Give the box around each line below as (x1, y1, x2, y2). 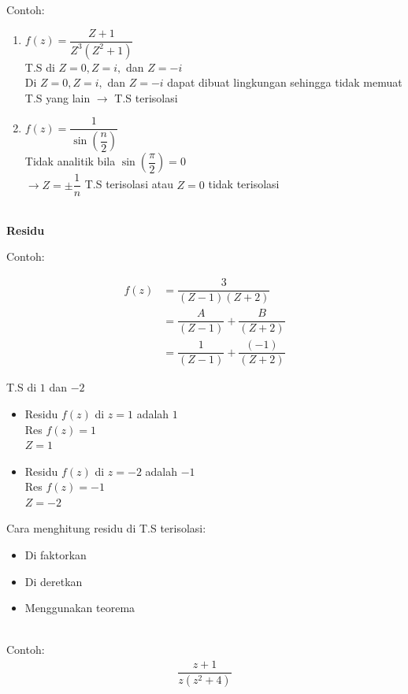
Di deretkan (24, 573, 83, 589)
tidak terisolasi (208, 176, 280, 192)
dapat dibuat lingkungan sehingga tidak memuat (167, 74, 402, 91)
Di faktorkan (24, 547, 87, 563)
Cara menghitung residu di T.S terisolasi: (6, 520, 206, 536)
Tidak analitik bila (24, 153, 116, 169)
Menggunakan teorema (24, 599, 135, 616)
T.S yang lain (24, 89, 91, 106)
